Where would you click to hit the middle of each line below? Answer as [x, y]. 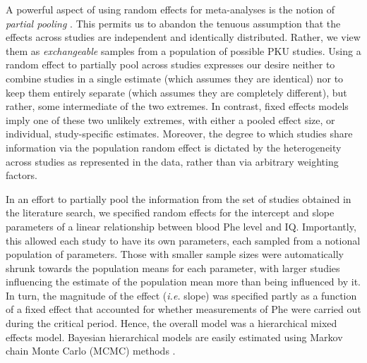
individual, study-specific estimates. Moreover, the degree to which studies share [179, 134]
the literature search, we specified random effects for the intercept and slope [170, 213]
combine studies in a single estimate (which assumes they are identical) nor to [175, 78]
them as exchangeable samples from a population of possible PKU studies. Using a [183, 50]
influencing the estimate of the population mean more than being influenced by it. [183, 282]
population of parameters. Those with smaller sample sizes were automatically [175, 254]
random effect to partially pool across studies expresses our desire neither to [170, 64]
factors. [22, 175]
